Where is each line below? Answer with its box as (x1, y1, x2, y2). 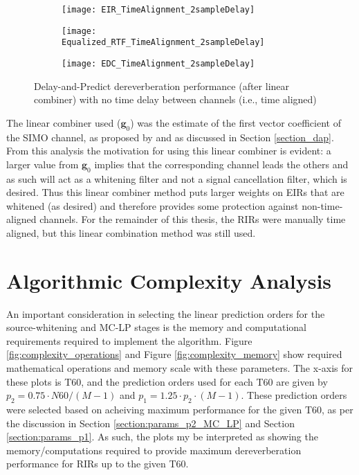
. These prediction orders (241, 388, 347, 402)
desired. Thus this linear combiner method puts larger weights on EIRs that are (6, 185, 344, 199)
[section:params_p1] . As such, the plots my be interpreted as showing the (6, 429, 318, 444)
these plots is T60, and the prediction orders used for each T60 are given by (6, 374, 328, 388)
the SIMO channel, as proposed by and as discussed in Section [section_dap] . (6, 129, 334, 144)
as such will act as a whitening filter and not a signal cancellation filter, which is (6, 171, 347, 186)
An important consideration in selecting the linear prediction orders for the (6, 306, 325, 321)
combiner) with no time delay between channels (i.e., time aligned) (34, 92, 317, 107)
